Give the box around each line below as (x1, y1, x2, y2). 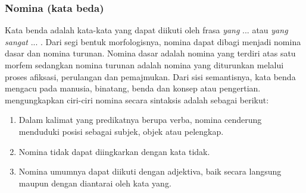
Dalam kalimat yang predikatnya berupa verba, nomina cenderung (18, 113, 262, 126)
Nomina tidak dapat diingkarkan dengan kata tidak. (18, 145, 210, 157)
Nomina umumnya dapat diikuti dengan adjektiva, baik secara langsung (18, 165, 282, 178)
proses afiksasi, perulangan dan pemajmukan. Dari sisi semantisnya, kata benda (5, 70, 296, 83)
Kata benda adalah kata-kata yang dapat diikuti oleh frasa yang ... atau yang (5, 24, 288, 36)
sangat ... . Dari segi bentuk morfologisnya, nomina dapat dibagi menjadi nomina (5, 35, 301, 48)
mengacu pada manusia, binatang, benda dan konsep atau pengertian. (5, 82, 261, 94)
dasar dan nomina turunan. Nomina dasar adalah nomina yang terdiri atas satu (5, 47, 296, 59)
